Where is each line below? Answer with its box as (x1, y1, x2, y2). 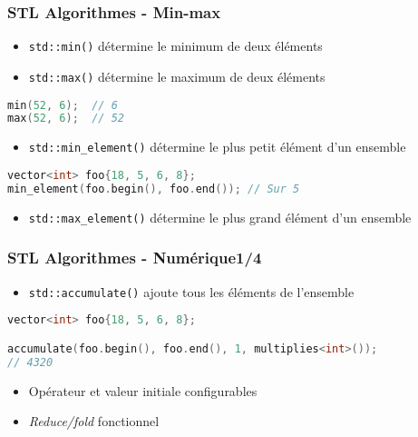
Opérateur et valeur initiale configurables (28, 381, 258, 400)
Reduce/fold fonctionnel (28, 412, 160, 431)
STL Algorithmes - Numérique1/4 (7, 246, 262, 269)
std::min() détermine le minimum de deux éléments (28, 36, 323, 55)
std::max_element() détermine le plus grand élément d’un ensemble (28, 207, 412, 226)
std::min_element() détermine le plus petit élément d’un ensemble (28, 137, 406, 156)
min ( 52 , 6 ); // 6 (7, 98, 118, 112)
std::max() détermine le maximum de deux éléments (28, 66, 326, 85)
